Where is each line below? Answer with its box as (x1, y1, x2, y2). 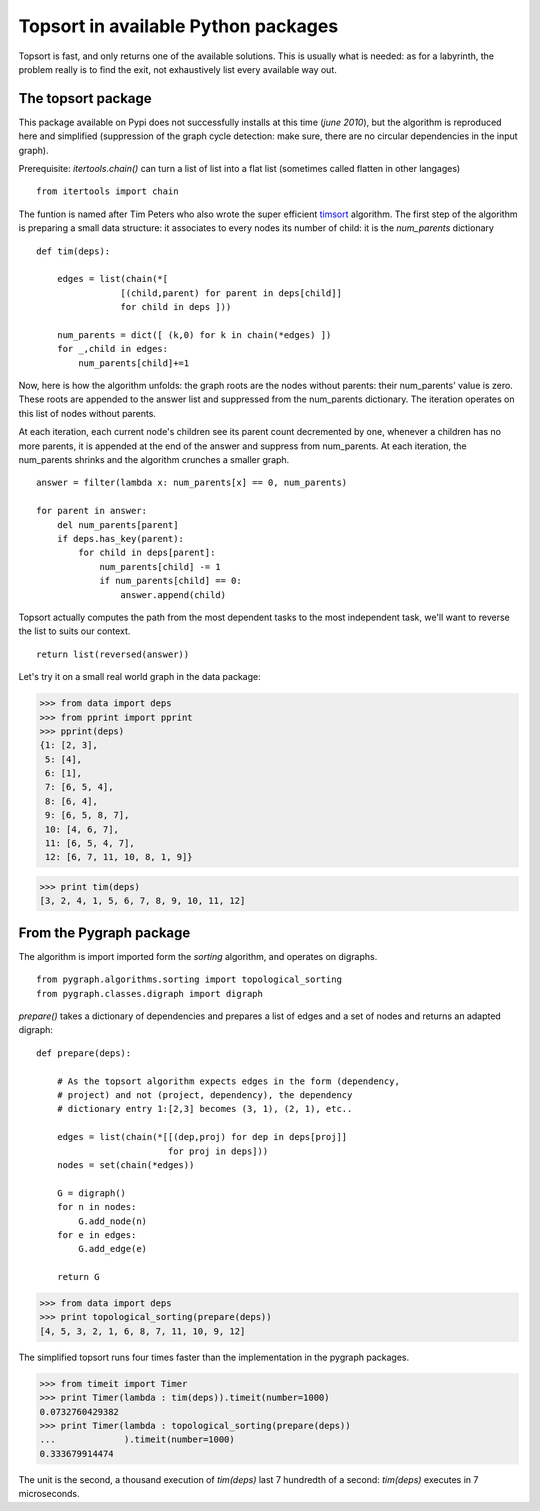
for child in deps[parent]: (78, 547, 216, 559)
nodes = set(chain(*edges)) (56, 1159, 195, 1170)
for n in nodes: (56, 1201, 137, 1213)
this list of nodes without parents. (18, 407, 157, 419)
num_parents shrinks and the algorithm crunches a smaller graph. (18, 454, 290, 466)
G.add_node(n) (78, 1215, 148, 1227)
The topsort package (18, 90, 152, 107)
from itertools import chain (36, 186, 179, 197)
